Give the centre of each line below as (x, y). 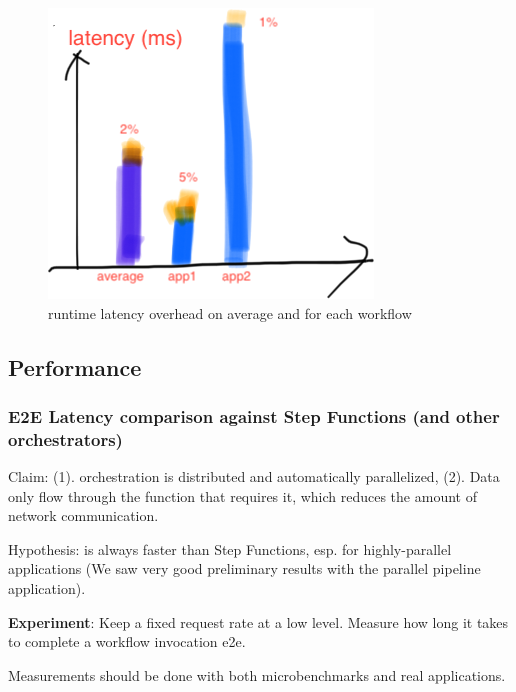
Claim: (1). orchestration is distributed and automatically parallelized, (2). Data (254, 476)
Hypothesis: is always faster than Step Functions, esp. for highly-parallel (230, 548)
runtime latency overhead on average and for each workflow (230, 312)
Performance (75, 366)
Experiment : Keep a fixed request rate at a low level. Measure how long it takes (258, 621)
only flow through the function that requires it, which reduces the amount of (242, 495)
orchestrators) (65, 438)
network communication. (83, 515)
